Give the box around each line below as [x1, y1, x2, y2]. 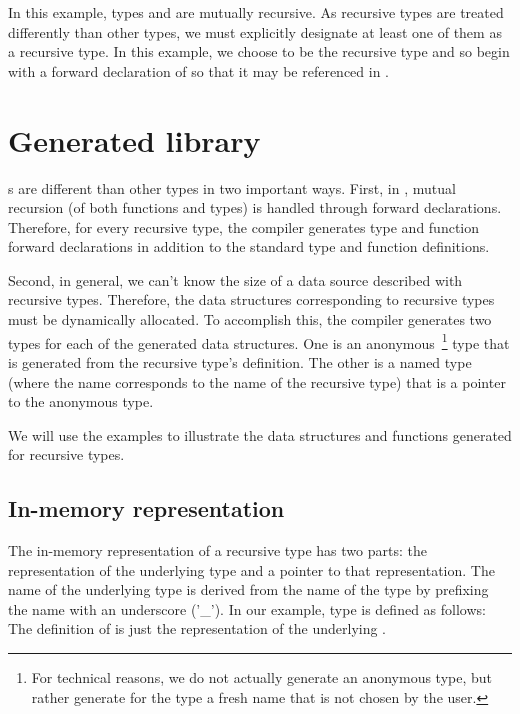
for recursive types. [8, 444, 125, 465]
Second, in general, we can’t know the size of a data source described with [8, 269, 463, 290]
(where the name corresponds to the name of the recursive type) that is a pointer [8, 371, 506, 392]
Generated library [8, 119, 261, 160]
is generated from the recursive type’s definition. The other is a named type [8, 351, 472, 372]
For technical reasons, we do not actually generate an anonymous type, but [31, 667, 493, 688]
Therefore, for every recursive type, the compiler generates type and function [8, 216, 480, 237]
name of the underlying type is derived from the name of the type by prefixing [8, 579, 489, 600]
